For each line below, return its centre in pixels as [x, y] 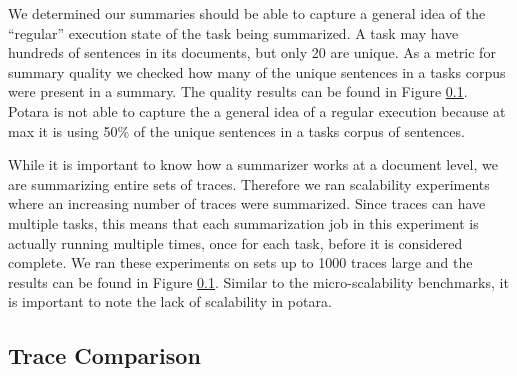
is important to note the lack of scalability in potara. [170, 301]
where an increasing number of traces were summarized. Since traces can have [247, 203]
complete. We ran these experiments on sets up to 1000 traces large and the [240, 262]
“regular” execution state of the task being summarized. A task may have [233, 32]
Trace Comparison [104, 355]
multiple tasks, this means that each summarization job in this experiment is [243, 222]
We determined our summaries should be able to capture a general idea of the [247, 13]
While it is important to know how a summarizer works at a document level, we [253, 164]
